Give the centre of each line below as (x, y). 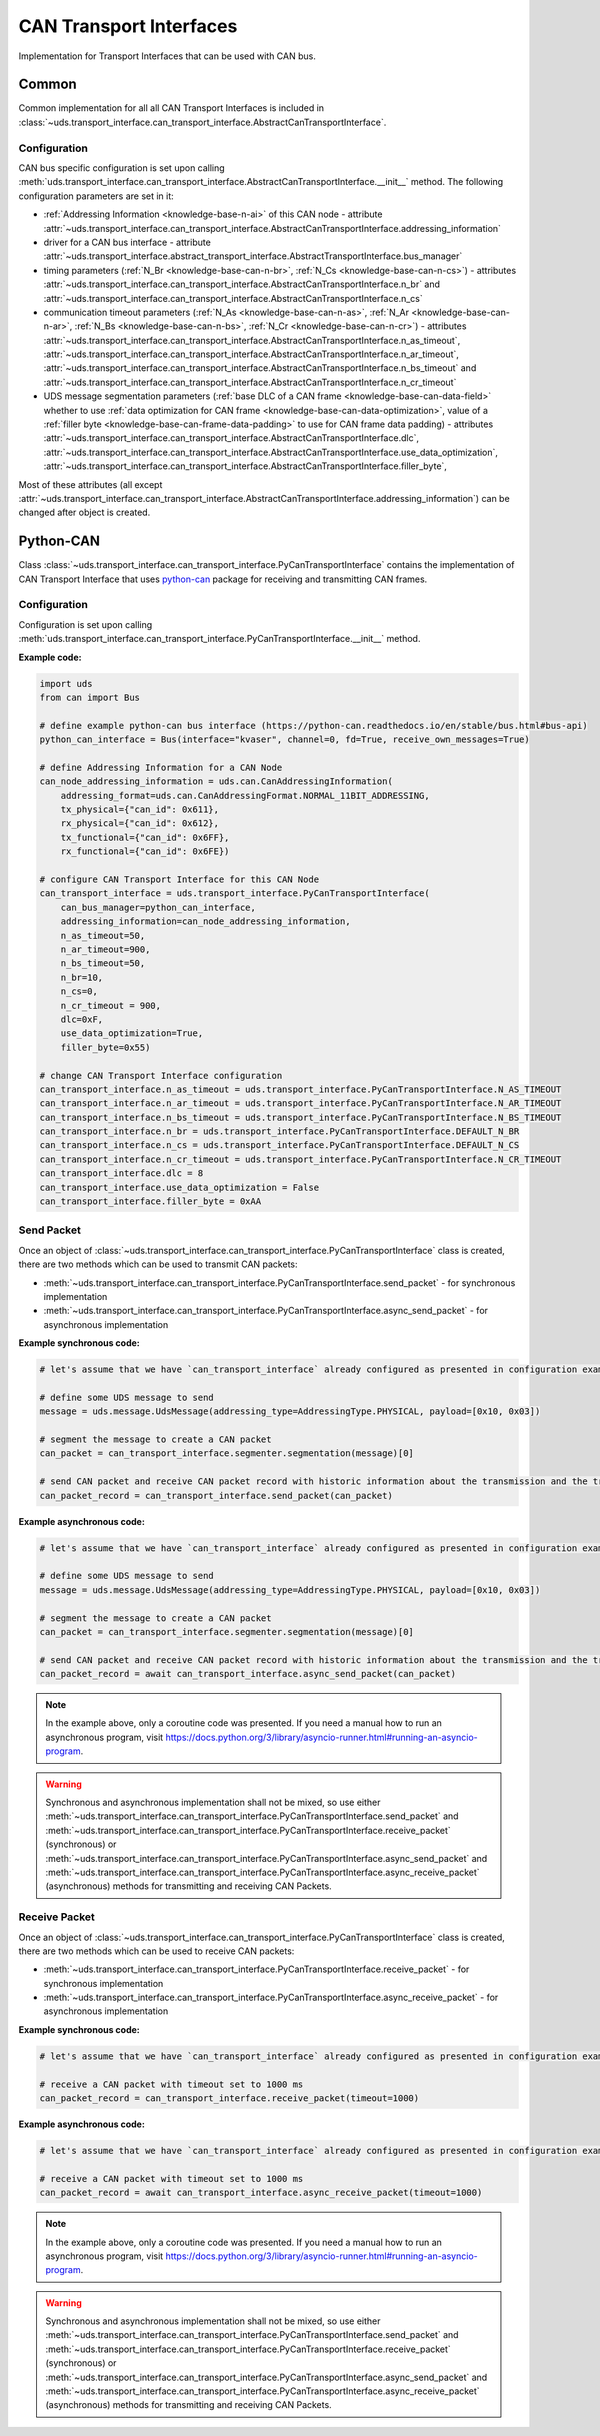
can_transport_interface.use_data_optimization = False (179, 1187)
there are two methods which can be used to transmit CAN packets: (158, 1264)
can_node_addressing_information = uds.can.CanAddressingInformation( (216, 781)
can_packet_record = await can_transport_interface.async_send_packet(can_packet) (248, 1674)
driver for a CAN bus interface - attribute (127, 242)
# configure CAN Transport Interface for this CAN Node (179, 879)
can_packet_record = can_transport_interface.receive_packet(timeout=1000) (229, 2098)
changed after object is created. (84, 512)
